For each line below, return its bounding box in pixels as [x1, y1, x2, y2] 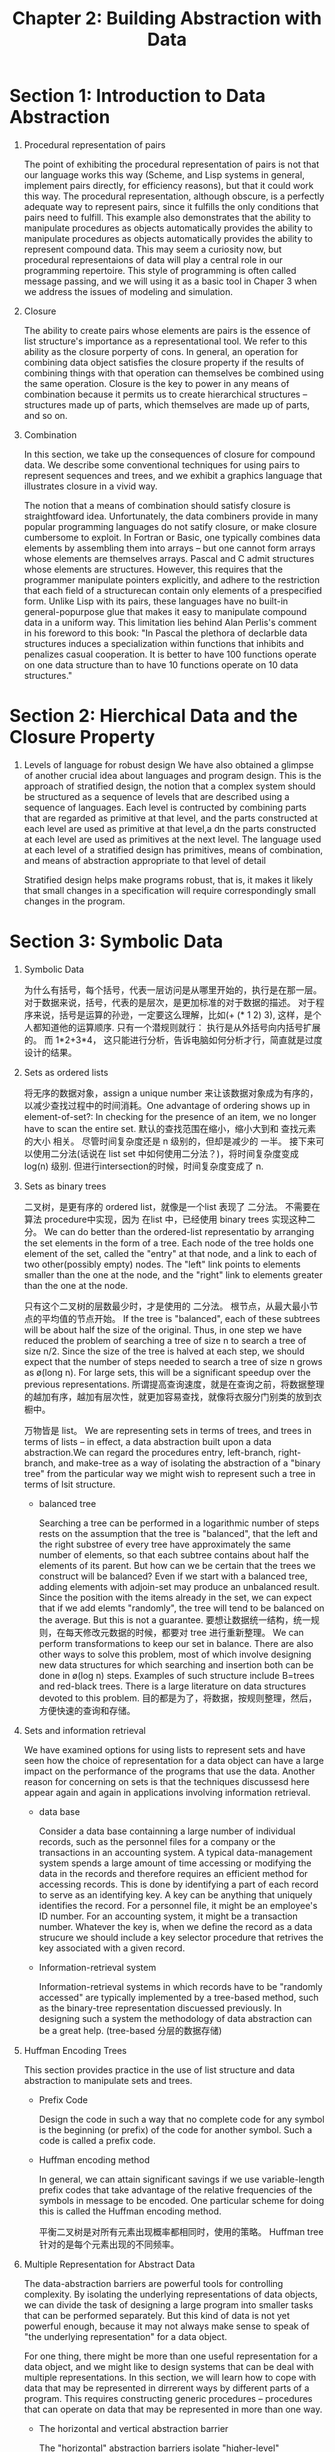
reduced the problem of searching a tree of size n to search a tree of [23, 1334, 307, 1346]
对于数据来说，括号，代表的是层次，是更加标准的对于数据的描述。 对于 [23, 996, 316, 1008]
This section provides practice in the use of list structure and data [23, 2063, 296, 2076]
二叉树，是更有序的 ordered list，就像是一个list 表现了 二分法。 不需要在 [23, 1200, 321, 1212]
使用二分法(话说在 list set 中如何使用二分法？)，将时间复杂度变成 [32, 1147, 299, 1159]
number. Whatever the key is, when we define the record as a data [38, 1920, 313, 1932]
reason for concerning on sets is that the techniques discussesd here [23, 1775, 310, 1787]
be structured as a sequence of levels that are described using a [23, 790, 290, 802]
